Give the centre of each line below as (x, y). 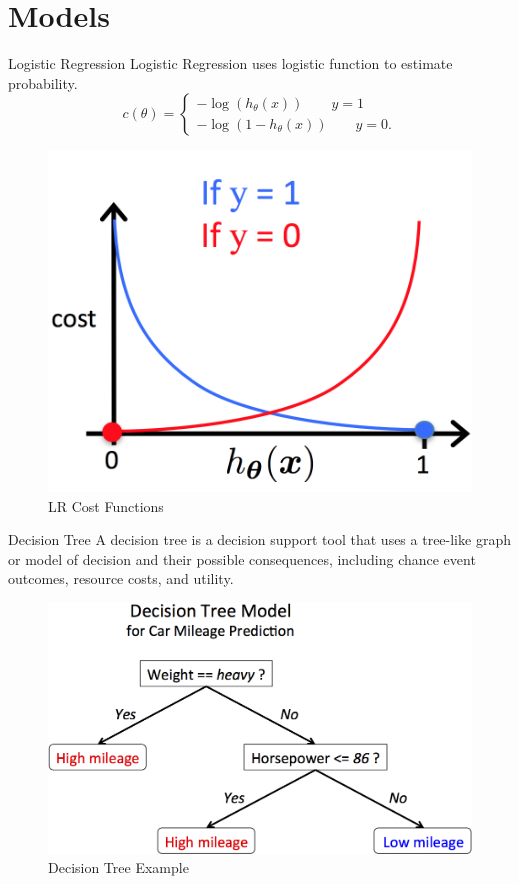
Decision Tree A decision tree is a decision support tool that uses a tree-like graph (259, 539)
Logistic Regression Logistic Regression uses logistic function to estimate (230, 63)
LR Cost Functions (106, 505)
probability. (43, 82)
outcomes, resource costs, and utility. (121, 578)
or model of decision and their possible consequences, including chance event (242, 558)
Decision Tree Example (118, 867)
